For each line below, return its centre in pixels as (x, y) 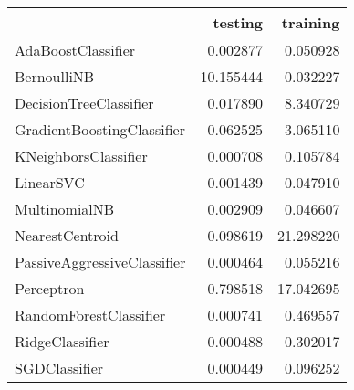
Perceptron (50, 288)
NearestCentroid (67, 235)
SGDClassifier (59, 368)
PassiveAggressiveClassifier (100, 262)
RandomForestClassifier (90, 315)
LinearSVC (50, 182)
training (311, 22)
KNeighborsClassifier (81, 156)
